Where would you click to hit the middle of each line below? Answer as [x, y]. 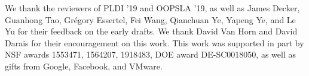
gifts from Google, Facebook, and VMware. [84, 66]
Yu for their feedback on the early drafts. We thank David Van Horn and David [151, 31]
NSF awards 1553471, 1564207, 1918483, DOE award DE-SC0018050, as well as [150, 54]
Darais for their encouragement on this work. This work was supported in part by [154, 42]
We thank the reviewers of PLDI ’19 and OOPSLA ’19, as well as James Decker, [152, 8]
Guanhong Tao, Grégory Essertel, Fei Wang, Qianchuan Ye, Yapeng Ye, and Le [150, 19]
